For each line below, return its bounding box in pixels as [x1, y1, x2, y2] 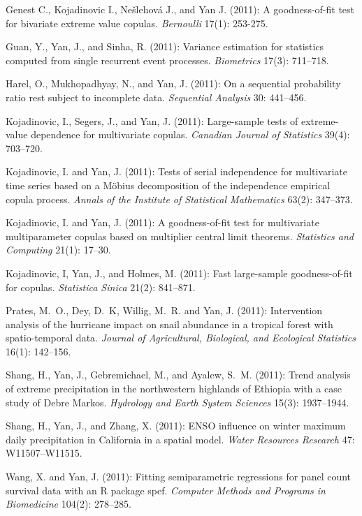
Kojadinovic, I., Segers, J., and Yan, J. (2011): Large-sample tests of [6, 113, 298, 128]
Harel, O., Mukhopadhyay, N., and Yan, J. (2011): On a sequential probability [6, 76, 341, 91]
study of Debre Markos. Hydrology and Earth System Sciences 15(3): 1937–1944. [6, 395, 349, 409]
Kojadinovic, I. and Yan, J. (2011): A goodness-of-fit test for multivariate [6, 215, 319, 230]
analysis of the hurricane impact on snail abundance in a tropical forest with [6, 316, 333, 331]
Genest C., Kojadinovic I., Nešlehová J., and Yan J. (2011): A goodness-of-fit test [6, 2, 355, 16]
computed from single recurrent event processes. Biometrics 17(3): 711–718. [6, 52, 329, 67]
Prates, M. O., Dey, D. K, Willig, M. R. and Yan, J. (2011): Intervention [6, 303, 323, 318]
